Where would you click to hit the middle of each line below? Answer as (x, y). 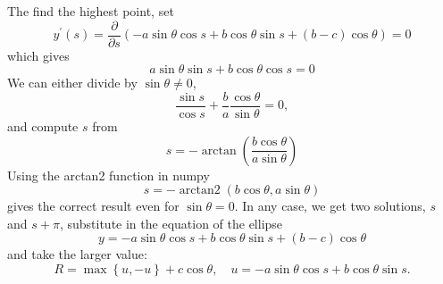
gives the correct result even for (93, 206)
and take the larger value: (77, 254)
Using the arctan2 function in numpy (109, 175)
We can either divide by (72, 83)
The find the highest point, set (91, 11)
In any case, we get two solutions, (334, 206)
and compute (43, 125)
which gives (38, 55)
